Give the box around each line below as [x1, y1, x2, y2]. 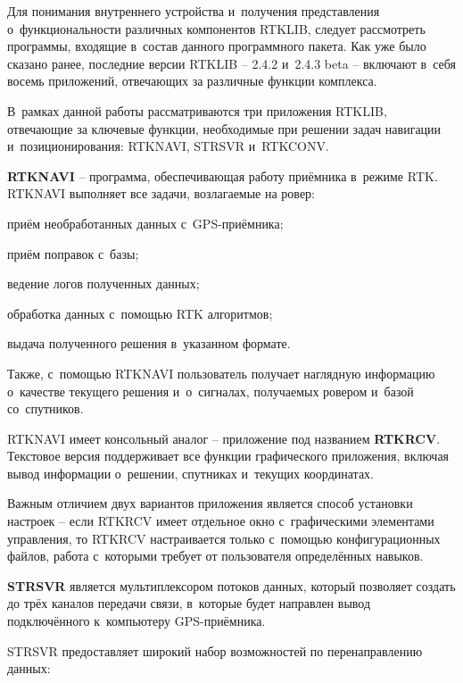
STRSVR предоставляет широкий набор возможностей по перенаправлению [7, 641, 423, 660]
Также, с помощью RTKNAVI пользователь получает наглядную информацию [7, 363, 435, 382]
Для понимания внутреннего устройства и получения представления [7, 2, 380, 20]
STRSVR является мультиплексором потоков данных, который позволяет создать [7, 576, 456, 595]
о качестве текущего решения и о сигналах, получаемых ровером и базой [7, 381, 414, 400]
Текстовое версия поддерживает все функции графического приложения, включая [7, 446, 450, 465]
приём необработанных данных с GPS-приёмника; [7, 213, 284, 232]
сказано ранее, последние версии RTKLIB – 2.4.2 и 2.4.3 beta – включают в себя [7, 54, 457, 72]
